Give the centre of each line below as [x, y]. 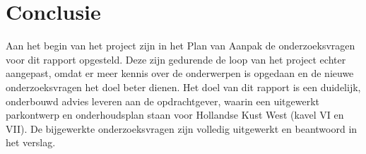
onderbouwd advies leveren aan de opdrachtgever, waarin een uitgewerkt [163, 101]
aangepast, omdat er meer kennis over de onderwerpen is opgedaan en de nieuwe [180, 73]
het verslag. [31, 142]
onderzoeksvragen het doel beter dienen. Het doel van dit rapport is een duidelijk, [183, 87]
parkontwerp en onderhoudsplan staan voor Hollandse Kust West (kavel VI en [175, 115]
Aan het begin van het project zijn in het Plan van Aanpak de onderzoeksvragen [181, 46]
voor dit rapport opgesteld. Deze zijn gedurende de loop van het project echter [176, 59]
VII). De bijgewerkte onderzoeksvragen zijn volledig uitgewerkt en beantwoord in [182, 128]
